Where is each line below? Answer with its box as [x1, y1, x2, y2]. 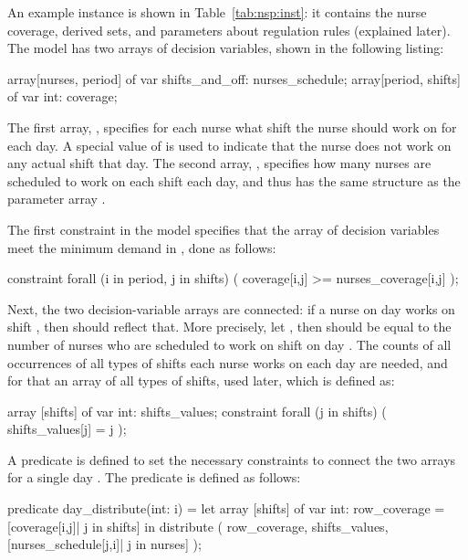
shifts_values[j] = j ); [7, 419, 127, 438]
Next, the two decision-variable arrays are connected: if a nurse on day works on [7, 299, 455, 318]
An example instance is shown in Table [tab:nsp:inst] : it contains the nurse [7, 3, 427, 21]
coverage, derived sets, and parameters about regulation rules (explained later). [7, 20, 451, 39]
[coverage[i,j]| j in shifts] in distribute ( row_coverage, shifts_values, [7, 516, 389, 535]
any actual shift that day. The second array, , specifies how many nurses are [7, 153, 432, 173]
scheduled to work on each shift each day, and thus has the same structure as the [7, 171, 461, 190]
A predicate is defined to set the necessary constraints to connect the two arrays [7, 449, 456, 469]
